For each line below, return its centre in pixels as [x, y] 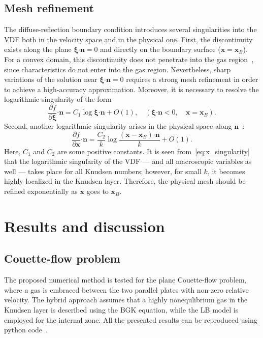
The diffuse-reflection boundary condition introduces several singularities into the [130, 29]
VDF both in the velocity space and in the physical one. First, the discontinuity [128, 39]
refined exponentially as [41, 191]
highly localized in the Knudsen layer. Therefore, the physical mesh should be [125, 181]
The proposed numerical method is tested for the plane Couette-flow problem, [125, 280]
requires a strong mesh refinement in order [192, 79]
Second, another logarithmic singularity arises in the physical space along [118, 126]
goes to [97, 191]
